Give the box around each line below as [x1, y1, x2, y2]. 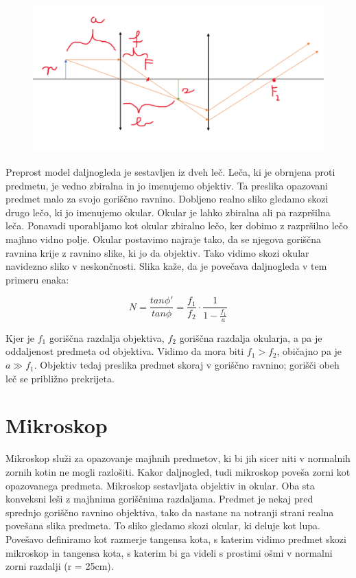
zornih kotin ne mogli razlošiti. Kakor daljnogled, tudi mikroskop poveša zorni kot [5, 464, 351, 478]
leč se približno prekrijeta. [5, 371, 115, 385]
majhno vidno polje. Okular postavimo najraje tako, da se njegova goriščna [5, 232, 322, 246]
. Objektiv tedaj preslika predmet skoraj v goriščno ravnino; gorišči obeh [34, 358, 340, 372]
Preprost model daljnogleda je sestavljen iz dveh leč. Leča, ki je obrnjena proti [5, 165, 335, 179]
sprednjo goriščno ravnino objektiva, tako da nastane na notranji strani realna [5, 505, 334, 519]
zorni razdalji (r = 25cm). [5, 559, 114, 573]
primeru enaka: [5, 272, 69, 286]
